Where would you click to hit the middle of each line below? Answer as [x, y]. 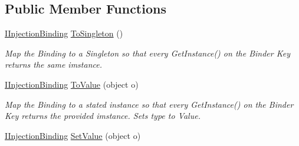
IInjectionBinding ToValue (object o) [72, 84]
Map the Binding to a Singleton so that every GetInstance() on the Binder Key [147, 53]
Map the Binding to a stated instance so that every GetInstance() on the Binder [149, 104]
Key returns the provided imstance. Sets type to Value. [103, 116]
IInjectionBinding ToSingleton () [64, 33]
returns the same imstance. [53, 64]
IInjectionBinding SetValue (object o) [73, 135]
